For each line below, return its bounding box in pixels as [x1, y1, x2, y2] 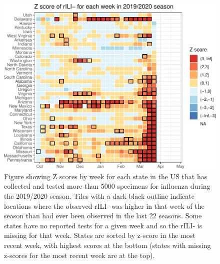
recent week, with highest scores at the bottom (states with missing [4, 240, 211, 250]
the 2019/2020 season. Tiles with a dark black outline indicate [4, 191, 194, 201]
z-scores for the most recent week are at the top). [4, 249, 155, 260]
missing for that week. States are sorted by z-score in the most [4, 230, 195, 240]
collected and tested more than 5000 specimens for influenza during [4, 181, 210, 191]
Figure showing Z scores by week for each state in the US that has [4, 171, 207, 181]
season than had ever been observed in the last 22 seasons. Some [4, 210, 202, 221]
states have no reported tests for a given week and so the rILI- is [4, 220, 202, 230]
